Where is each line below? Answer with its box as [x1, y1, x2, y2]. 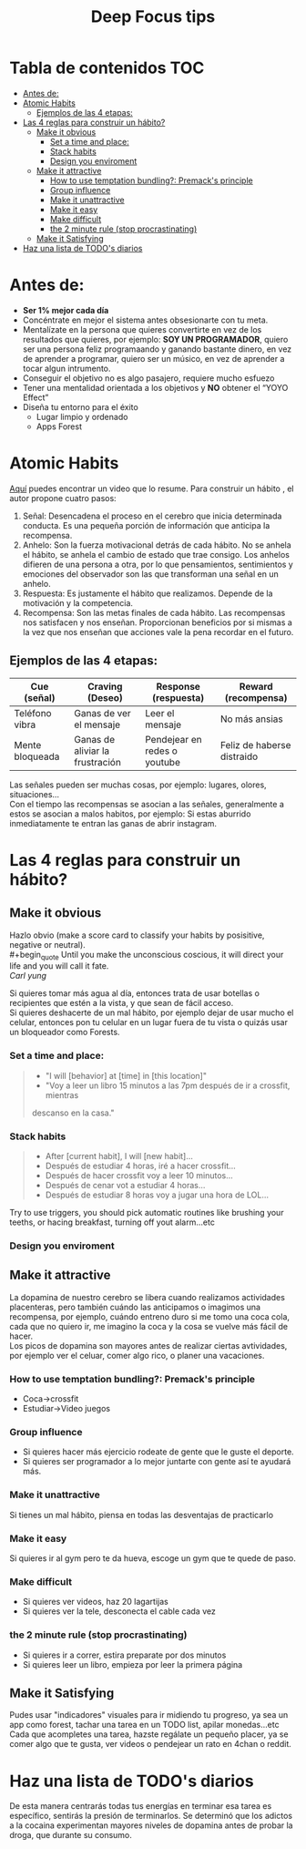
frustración [74, 755, 121, 768]
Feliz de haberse [219, 738, 291, 751]
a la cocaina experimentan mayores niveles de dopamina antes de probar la [9, 1820, 293, 1831]
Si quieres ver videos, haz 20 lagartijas [22, 1597, 168, 1608]
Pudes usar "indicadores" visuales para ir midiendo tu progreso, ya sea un [9, 1710, 289, 1721]
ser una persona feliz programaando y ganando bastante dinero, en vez [22, 344, 292, 354]
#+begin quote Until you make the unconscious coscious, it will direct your [9, 949, 284, 962]
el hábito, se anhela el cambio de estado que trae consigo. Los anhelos [22, 549, 290, 560]
